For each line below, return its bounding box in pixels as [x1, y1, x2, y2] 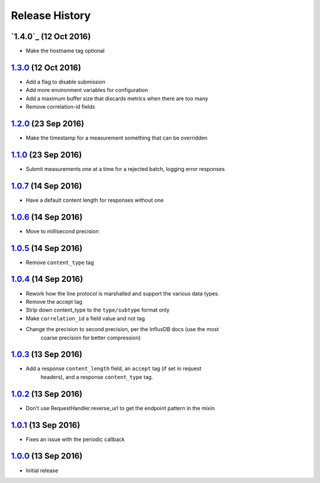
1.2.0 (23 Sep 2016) [11, 119, 84, 129]
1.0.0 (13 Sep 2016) [11, 451, 83, 461]
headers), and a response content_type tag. [40, 373, 153, 380]
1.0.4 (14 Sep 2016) [11, 274, 83, 284]
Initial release [25, 466, 59, 474]
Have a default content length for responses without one [25, 196, 164, 204]
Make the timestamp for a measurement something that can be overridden [25, 134, 207, 142]
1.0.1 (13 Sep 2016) [11, 420, 81, 430]
